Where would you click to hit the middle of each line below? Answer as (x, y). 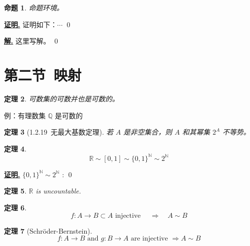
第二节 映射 (43, 74)
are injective (149, 239)
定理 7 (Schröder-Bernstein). (48, 230)
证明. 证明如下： (31, 24)
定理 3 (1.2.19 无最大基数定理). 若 (59, 132)
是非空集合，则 (148, 132)
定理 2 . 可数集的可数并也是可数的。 (62, 98)
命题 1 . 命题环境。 (34, 7)
